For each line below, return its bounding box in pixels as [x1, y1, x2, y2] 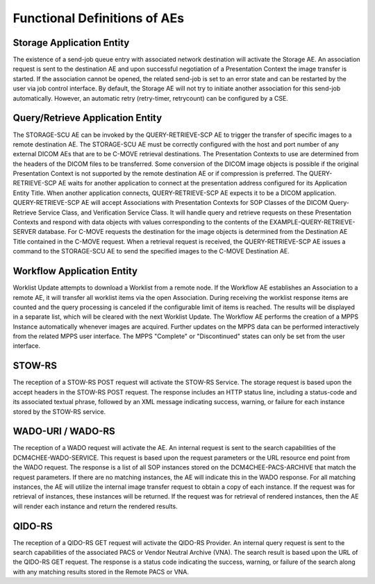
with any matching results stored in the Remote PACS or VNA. [12, 567, 190, 576]
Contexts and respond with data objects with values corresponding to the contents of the [12, 218, 269, 226]
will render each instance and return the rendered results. [12, 502, 178, 510]
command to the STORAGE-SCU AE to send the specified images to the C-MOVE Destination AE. [12, 247, 290, 256]
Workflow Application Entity [12, 265, 138, 277]
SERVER [12, 228, 37, 236]
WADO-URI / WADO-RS [12, 426, 115, 437]
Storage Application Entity [12, 37, 130, 49]
